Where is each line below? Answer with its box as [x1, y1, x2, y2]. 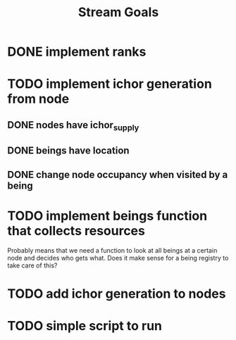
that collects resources [7, 222, 146, 239]
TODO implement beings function [7, 208, 208, 224]
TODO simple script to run [7, 318, 163, 334]
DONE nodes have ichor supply [7, 119, 139, 132]
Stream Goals [77, 4, 159, 20]
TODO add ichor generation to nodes [7, 286, 226, 301]
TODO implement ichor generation [7, 76, 213, 92]
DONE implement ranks [7, 44, 147, 60]
